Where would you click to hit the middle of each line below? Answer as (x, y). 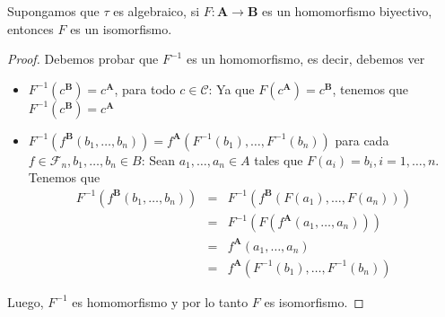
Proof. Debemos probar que (83, 59)
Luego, (26, 301)
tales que (279, 159)
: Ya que (231, 88)
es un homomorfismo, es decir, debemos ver (305, 59)
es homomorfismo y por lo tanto (160, 301)
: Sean (158, 159)
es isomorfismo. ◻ (314, 301)
